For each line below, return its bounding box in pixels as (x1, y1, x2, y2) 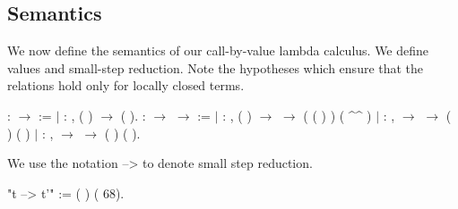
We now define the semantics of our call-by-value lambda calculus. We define (7, 41, 429, 60)
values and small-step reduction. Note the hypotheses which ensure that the (7, 58, 424, 77)
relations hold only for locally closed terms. (7, 76, 245, 95)
